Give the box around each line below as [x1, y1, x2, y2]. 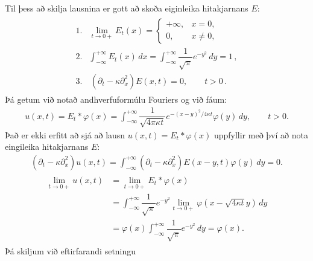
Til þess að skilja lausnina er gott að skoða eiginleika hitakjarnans [5, 2, 248, 14]
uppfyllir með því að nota [213, 128, 308, 141]
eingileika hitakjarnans [5, 140, 89, 153]
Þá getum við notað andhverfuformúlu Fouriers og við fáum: [5, 92, 227, 105]
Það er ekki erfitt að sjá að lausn [5, 128, 125, 141]
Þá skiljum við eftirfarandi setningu [5, 244, 136, 257]
